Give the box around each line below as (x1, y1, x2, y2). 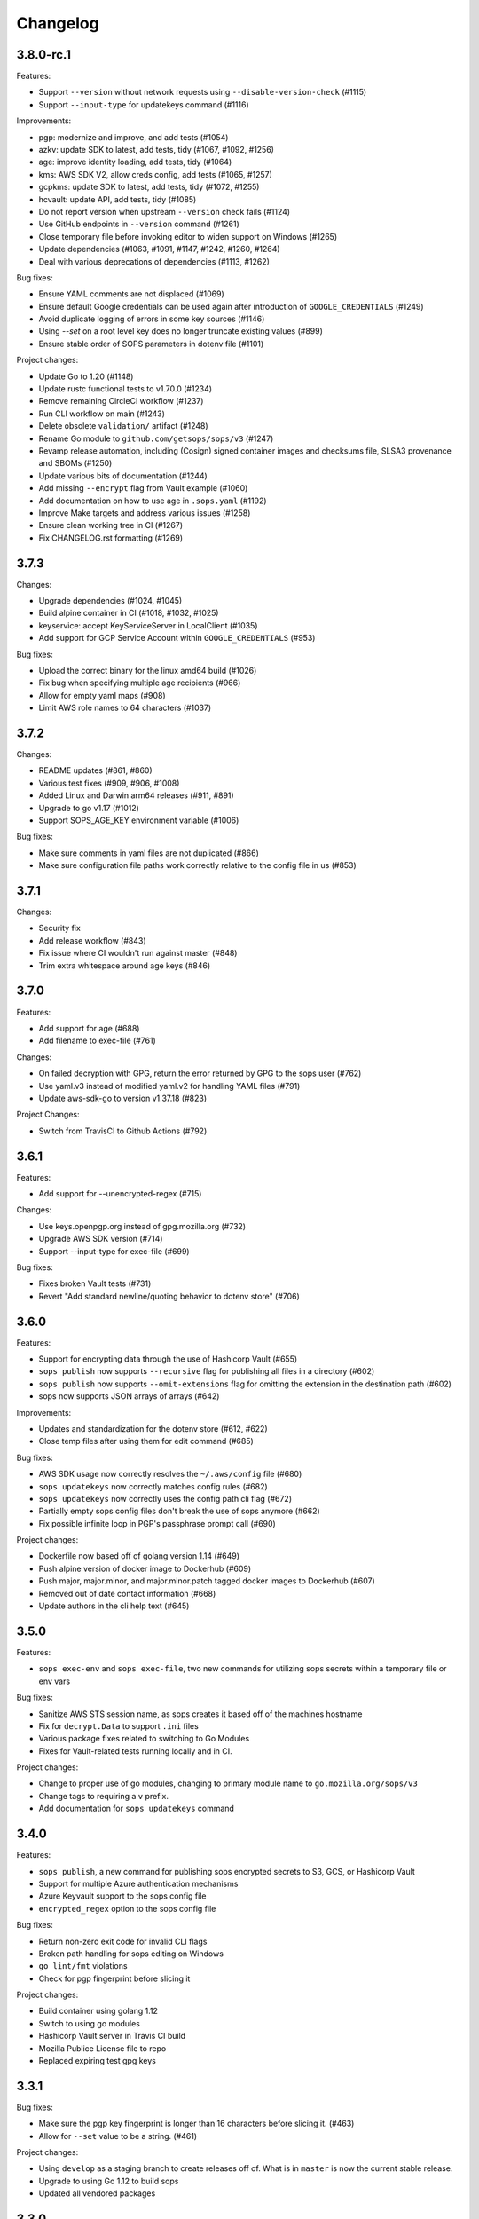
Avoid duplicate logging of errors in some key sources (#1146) (38, 313, 265, 324)
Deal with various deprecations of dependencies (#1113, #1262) (38, 256, 271, 266)
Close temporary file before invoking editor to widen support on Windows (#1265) (38, 231, 337, 241)
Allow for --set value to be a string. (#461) (38, 2130, 198, 2141)
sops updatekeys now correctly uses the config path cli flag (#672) (38, 1493, 293, 1504)
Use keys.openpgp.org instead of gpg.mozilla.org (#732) (38, 1220, 247, 1231)
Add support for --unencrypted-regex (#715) (38, 1188, 202, 1198)
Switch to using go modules (38, 2018, 141, 2028)
